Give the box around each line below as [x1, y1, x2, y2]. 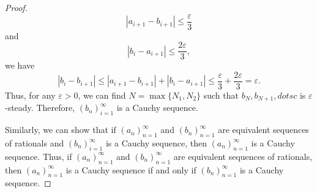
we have [5, 59, 35, 72]
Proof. [5, 1, 28, 13]
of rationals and [5, 137, 64, 149]
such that [203, 88, 239, 101]
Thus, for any [5, 88, 56, 101]
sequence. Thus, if [5, 149, 72, 162]
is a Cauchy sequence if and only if [65, 163, 196, 176]
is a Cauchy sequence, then [105, 137, 207, 149]
